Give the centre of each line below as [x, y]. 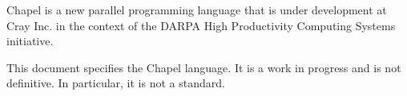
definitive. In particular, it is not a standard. [116, 83]
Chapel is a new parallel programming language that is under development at [197, 10]
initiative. [30, 41]
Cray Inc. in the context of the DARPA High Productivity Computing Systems [201, 25]
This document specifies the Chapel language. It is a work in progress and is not [204, 67]
